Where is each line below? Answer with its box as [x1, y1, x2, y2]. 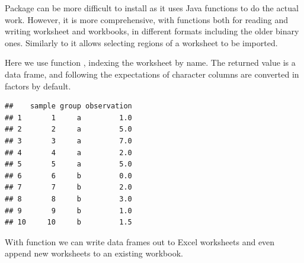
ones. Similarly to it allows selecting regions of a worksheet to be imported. [5, 36, 278, 49]
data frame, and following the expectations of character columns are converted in [5, 68, 299, 80]
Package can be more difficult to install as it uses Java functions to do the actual [5, 2, 299, 14]
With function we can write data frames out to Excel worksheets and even [5, 235, 275, 248]
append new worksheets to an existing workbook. [5, 247, 183, 259]
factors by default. [5, 79, 71, 92]
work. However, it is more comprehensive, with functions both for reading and [5, 13, 289, 25]
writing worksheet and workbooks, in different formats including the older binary [5, 25, 299, 37]
